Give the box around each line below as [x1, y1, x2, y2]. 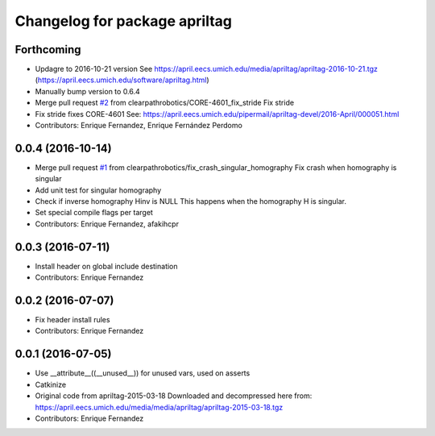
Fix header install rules [35, 315, 110, 325]
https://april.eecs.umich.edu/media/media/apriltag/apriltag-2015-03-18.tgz [35, 402, 284, 412]
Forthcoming [14, 43, 81, 56]
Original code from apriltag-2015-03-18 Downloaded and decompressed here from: [35, 391, 313, 401]
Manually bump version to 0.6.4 [35, 86, 140, 96]
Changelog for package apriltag [14, 12, 233, 30]
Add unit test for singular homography [35, 185, 162, 195]
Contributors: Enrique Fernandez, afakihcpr [35, 218, 179, 229]
